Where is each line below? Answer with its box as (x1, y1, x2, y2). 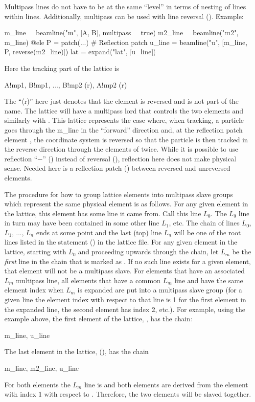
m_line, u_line (4, 330, 50, 340)
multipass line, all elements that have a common (16, 275, 161, 285)
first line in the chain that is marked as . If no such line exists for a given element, (4, 256, 251, 266)
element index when (4, 285, 64, 295)
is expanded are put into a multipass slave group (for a (77, 285, 242, 295)
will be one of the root (174, 227, 241, 237)
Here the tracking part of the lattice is (4, 63, 119, 73)
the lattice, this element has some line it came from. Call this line (4, 208, 201, 218)
